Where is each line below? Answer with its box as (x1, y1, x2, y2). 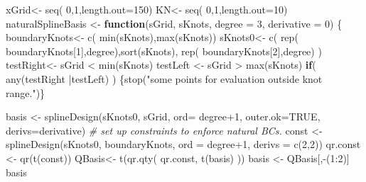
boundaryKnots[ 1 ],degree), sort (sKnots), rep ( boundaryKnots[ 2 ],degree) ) (6, 43, 322, 58)
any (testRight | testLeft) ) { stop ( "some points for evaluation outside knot (6, 71, 323, 86)
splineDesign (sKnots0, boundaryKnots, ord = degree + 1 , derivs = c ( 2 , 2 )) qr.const (6, 137, 361, 152)
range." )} (6, 85, 45, 100)
